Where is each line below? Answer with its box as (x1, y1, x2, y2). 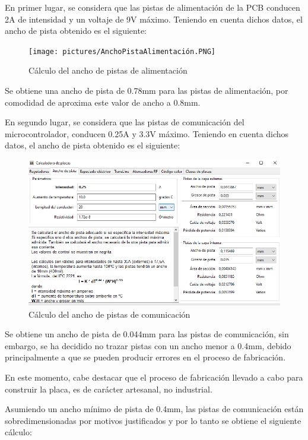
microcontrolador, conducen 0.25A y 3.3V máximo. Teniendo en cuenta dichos (5, 127, 289, 140)
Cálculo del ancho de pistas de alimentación (28, 64, 188, 77)
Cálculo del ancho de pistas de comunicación (28, 308, 190, 320)
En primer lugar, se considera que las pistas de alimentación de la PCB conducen (5, 1, 300, 13)
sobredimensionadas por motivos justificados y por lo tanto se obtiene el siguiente (5, 414, 301, 426)
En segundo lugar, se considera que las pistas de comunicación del (5, 116, 245, 128)
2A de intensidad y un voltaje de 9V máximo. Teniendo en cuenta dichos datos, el (5, 12, 303, 25)
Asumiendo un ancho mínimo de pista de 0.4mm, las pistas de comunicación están (5, 403, 304, 415)
